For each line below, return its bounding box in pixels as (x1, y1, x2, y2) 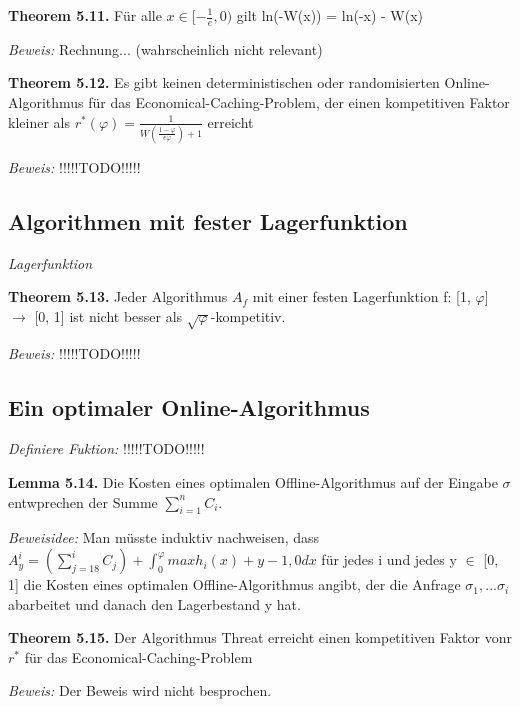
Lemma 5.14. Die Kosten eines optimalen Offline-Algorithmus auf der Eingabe (8, 472, 498, 493)
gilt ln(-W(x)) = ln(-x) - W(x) (236, 5, 424, 25)
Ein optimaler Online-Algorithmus (8, 391, 370, 422)
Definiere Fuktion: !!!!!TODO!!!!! (8, 438, 205, 459)
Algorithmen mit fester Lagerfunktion (8, 205, 408, 236)
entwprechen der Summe (8, 491, 158, 512)
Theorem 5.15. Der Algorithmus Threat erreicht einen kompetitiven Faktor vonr (8, 627, 512, 648)
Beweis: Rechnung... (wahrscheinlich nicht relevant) (8, 38, 323, 59)
